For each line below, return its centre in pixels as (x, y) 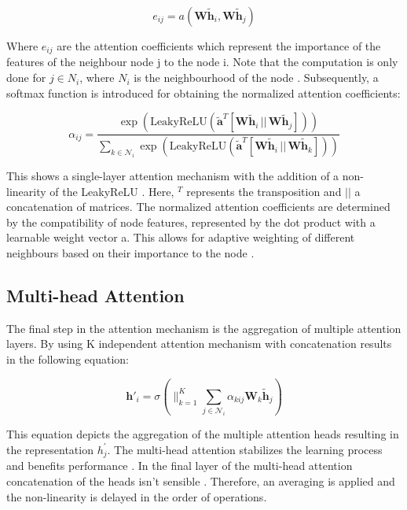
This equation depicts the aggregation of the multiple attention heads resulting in (203, 434)
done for (26, 78)
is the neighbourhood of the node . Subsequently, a (256, 78)
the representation (50, 449)
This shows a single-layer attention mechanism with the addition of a (173, 176)
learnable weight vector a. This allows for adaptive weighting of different (181, 237)
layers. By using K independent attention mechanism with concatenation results (199, 344)
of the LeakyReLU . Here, (112, 191)
